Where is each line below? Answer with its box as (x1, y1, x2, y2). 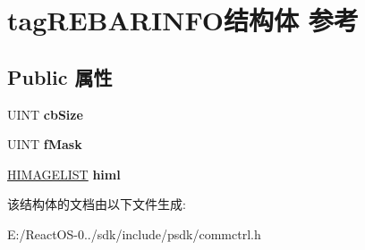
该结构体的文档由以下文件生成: (7, 195, 186, 213)
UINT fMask (7, 135, 82, 154)
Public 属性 (7, 62, 113, 90)
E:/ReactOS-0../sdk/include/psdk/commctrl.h (7, 224, 261, 243)
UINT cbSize (7, 104, 83, 123)
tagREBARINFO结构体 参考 (7, 2, 359, 38)
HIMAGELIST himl (7, 164, 121, 183)
